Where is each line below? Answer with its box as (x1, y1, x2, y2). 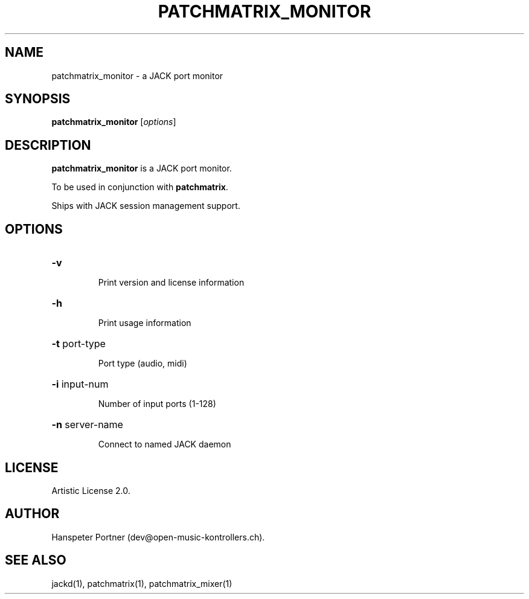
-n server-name (51, 418, 123, 431)
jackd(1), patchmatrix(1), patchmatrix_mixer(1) (51, 578, 232, 589)
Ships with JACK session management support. (51, 200, 240, 211)
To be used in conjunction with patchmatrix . (51, 182, 228, 193)
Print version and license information (98, 277, 245, 288)
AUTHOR (5, 506, 60, 522)
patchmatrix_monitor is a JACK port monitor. (51, 163, 232, 174)
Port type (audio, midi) (98, 358, 187, 369)
